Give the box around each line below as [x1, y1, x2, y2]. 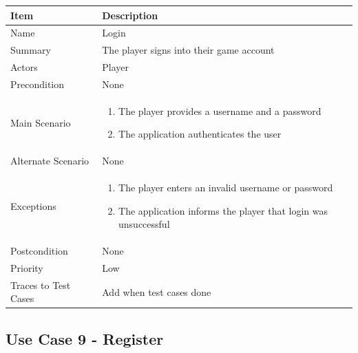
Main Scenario [10, 115, 71, 129]
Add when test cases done [102, 284, 211, 299]
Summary [10, 43, 51, 57]
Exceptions [10, 198, 56, 213]
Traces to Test [10, 277, 71, 292]
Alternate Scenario [10, 153, 89, 168]
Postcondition [10, 244, 68, 258]
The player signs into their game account [102, 43, 275, 57]
